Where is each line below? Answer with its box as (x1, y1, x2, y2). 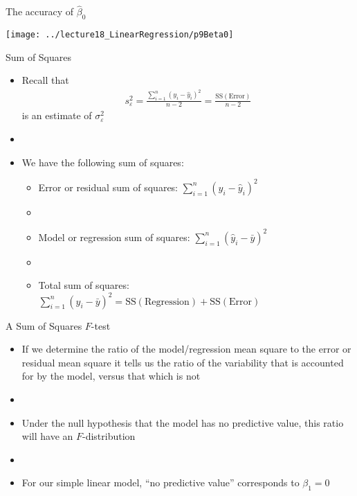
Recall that (21, 73, 69, 87)
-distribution (82, 429, 136, 443)
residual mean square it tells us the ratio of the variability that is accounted (21, 355, 344, 369)
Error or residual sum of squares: (38, 179, 178, 194)
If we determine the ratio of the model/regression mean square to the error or (21, 342, 351, 356)
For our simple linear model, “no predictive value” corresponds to (21, 475, 300, 490)
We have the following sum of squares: (21, 154, 184, 169)
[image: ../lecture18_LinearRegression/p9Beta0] (6, 30, 234, 40)
